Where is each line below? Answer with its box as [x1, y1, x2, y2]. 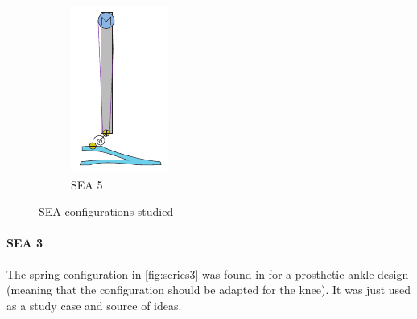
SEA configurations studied [39, 203, 174, 220]
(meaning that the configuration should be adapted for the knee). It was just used [6, 281, 411, 298]
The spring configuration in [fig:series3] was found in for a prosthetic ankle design [6, 265, 409, 282]
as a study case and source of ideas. [6, 296, 182, 313]
